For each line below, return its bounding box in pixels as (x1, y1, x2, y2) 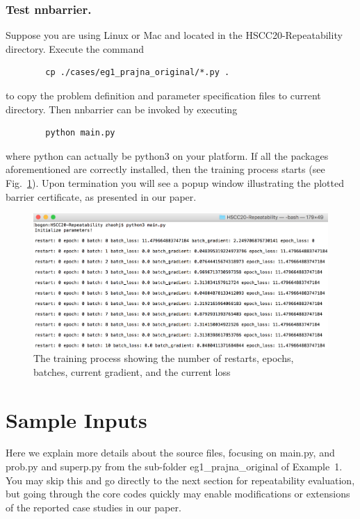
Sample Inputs (6, 405, 147, 434)
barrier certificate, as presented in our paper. (6, 189, 197, 204)
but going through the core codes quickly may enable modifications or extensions (6, 486, 350, 501)
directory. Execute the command (6, 41, 144, 56)
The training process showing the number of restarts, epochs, (33, 351, 294, 365)
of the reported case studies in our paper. (6, 500, 181, 514)
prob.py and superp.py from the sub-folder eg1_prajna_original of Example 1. (6, 459, 343, 474)
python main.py (45, 128, 115, 138)
